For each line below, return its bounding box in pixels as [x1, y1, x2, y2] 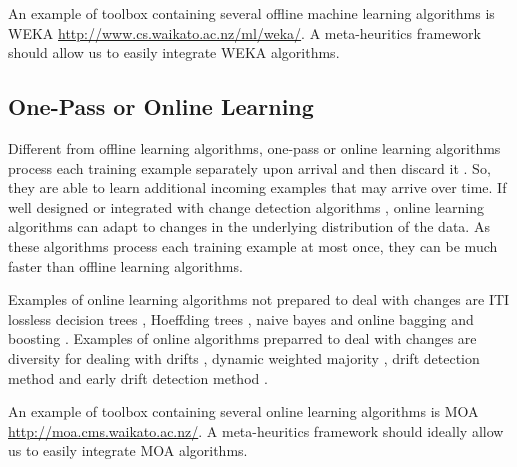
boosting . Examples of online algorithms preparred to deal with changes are [8, 328, 477, 349]
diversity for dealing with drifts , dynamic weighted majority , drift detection [8, 347, 480, 368]
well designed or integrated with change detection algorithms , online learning [8, 196, 484, 217]
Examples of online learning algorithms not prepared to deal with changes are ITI [8, 289, 510, 310]
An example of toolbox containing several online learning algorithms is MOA [8, 401, 479, 422]
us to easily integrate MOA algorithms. [8, 440, 248, 461]
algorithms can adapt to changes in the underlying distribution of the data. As [8, 216, 490, 237]
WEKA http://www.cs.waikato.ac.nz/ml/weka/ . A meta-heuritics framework [8, 22, 481, 43]
